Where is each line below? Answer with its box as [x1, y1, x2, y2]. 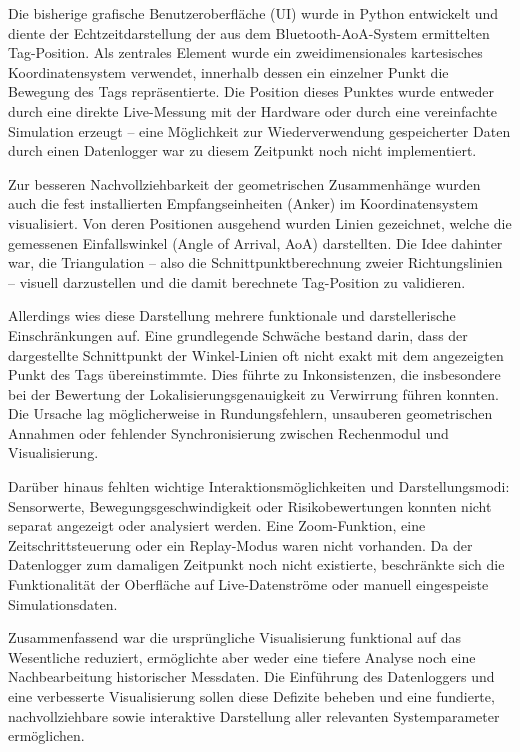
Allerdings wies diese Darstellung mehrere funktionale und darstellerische [8, 305, 456, 326]
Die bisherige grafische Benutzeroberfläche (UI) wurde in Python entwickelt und [8, 3, 499, 23]
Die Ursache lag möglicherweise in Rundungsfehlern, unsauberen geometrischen [8, 403, 493, 424]
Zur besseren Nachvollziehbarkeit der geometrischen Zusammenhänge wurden [8, 173, 481, 194]
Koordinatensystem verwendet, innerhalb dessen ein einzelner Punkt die [8, 61, 449, 82]
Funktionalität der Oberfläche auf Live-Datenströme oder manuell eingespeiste [8, 574, 489, 595]
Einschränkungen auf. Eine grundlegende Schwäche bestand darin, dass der [8, 324, 468, 345]
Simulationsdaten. [8, 593, 118, 614]
